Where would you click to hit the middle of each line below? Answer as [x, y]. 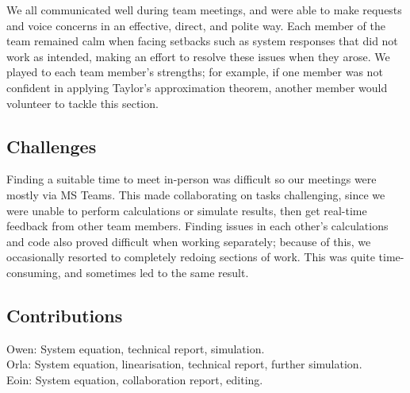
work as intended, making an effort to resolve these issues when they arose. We [198, 56]
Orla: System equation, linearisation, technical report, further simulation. [184, 364]
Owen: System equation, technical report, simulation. [136, 348]
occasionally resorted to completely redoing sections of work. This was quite [191, 257]
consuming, [34, 272]
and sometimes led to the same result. [157, 272]
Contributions [65, 315]
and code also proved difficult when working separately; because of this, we [189, 241]
